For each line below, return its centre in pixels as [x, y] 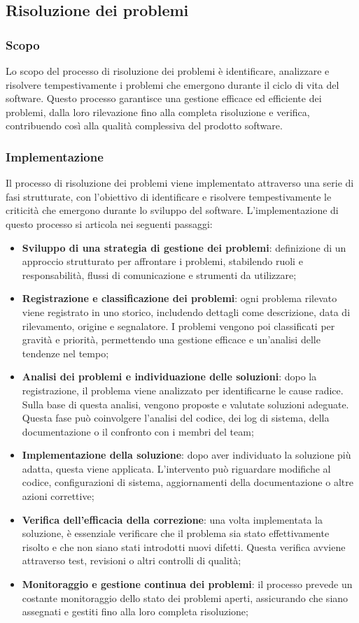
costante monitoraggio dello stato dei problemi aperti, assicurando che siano [185, 597]
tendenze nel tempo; [65, 353]
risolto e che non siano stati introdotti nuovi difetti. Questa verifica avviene [184, 546]
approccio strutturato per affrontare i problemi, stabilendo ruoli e [162, 261]
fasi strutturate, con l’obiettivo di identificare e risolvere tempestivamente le [169, 196]
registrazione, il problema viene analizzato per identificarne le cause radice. [183, 390]
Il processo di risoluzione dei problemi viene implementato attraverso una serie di [180, 183]
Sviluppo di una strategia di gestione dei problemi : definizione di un [184, 247]
